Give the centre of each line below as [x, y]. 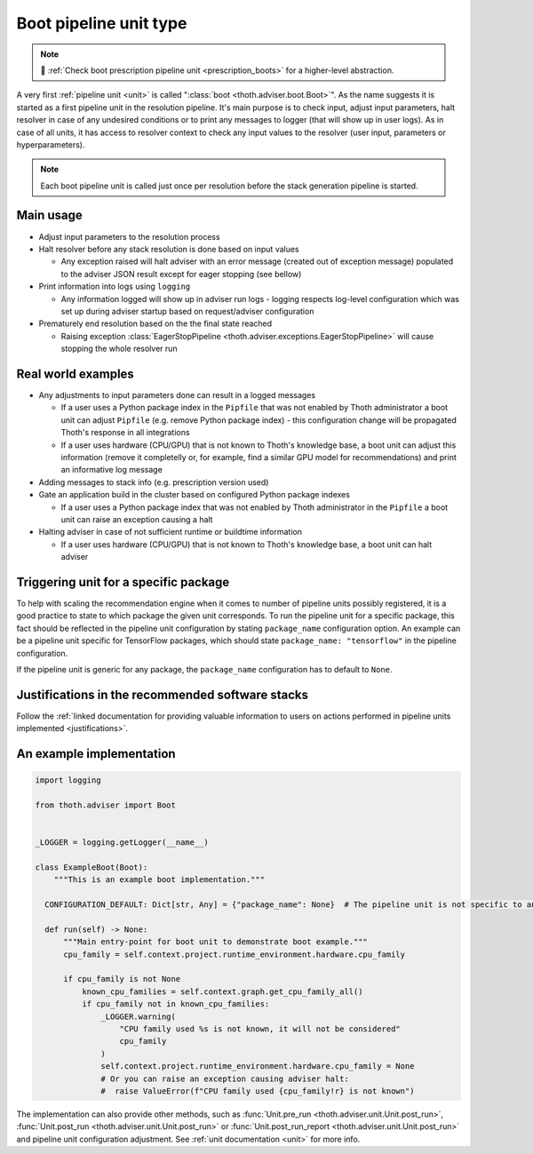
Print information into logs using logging [115, 287]
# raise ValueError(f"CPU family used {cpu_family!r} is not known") [258, 1091]
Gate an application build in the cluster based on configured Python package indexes [195, 495]
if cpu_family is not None [122, 979]
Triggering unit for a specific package [123, 582]
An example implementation [96, 754]
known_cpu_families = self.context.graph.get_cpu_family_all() [222, 991]
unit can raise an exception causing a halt [137, 519]
